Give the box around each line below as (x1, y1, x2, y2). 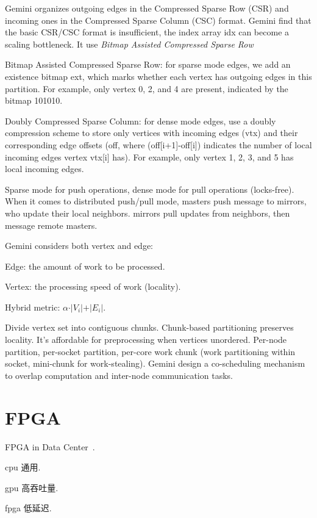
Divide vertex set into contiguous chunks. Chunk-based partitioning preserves (5, 321, 294, 334)
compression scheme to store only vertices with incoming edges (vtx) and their (5, 126, 298, 139)
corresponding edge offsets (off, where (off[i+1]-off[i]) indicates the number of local (5, 138, 312, 151)
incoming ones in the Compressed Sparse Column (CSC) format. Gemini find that (5, 13, 312, 26)
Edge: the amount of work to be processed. (5, 259, 165, 272)
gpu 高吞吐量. (5, 481, 59, 494)
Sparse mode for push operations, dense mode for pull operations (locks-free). (5, 182, 294, 195)
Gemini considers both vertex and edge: (5, 239, 153, 252)
